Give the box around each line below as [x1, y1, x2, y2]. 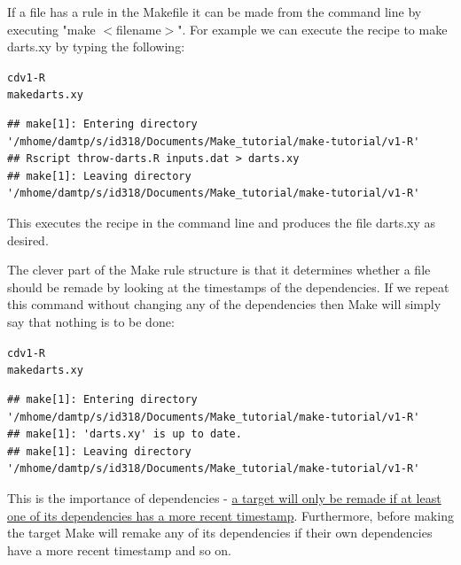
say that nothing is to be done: [7, 313, 175, 331]
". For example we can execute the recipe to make [177, 19, 448, 38]
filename [116, 19, 161, 38]
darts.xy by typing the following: [7, 37, 185, 56]
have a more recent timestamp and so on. [7, 540, 231, 559]
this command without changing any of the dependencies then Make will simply [7, 295, 441, 313]
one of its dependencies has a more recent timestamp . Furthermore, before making [7, 506, 454, 524]
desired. [7, 230, 49, 249]
